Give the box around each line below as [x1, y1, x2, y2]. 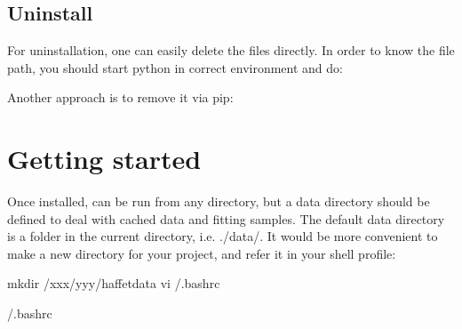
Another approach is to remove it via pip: [7, 88, 234, 107]
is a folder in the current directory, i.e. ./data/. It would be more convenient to [7, 227, 438, 245]
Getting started [7, 140, 202, 177]
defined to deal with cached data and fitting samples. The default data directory [7, 209, 445, 228]
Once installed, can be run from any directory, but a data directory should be [7, 192, 430, 211]
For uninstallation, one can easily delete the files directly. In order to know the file [7, 41, 455, 60]
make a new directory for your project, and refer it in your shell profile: [7, 244, 396, 262]
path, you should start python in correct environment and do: [7, 58, 343, 76]
